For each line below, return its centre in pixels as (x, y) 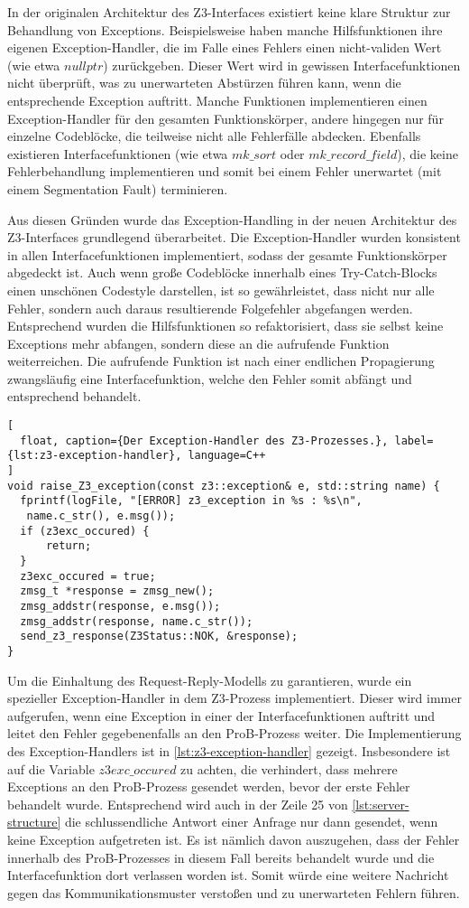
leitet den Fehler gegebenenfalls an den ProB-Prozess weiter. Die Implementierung (234, 733)
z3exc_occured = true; (88, 576)
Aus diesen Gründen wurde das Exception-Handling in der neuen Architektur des (232, 219)
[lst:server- (381, 804)
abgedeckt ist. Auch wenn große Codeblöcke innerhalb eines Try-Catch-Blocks (222, 272)
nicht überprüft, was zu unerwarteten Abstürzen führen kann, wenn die (204, 83)
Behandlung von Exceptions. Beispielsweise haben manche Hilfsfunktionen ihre (225, 29)
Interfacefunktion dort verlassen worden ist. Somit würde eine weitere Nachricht (228, 875)
